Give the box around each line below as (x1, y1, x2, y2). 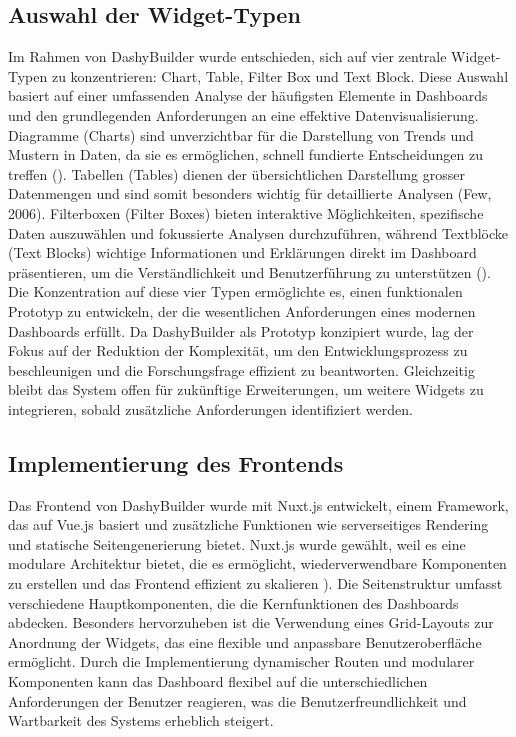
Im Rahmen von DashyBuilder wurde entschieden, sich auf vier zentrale (8, 46, 447, 67)
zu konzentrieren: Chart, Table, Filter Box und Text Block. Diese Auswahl (51, 65, 509, 86)
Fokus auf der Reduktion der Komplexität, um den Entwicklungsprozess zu (8, 340, 468, 361)
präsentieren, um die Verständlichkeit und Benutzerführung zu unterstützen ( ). (8, 261, 491, 282)
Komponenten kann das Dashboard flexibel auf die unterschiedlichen (8, 671, 428, 692)
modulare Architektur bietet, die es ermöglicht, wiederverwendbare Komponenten (8, 553, 507, 574)
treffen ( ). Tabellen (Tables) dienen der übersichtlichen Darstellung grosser (8, 163, 465, 184)
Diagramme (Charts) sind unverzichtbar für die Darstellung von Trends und (8, 124, 474, 145)
